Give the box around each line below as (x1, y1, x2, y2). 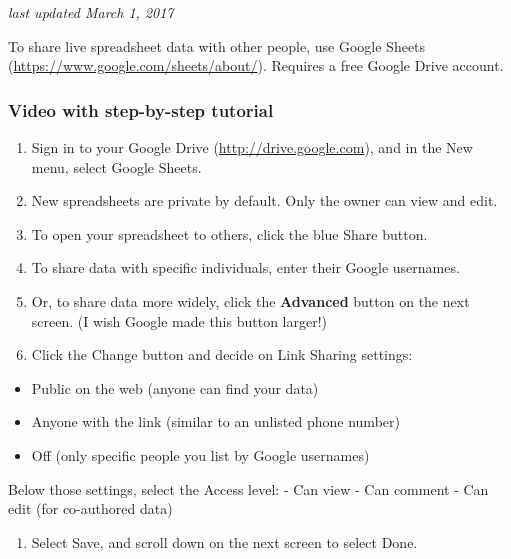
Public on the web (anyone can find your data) (31, 377, 319, 398)
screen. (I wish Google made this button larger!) (31, 310, 328, 331)
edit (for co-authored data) (8, 498, 173, 519)
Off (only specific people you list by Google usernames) (31, 444, 370, 465)
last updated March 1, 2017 (8, 2, 174, 22)
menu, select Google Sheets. (31, 156, 202, 177)
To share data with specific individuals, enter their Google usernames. (31, 257, 460, 278)
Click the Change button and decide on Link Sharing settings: (31, 344, 413, 365)
